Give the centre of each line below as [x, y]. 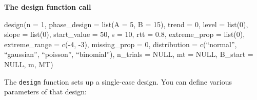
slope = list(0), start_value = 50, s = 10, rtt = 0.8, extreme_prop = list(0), [125, 34]
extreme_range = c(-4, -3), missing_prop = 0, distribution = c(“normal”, [121, 44]
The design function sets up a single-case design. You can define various [118, 81]
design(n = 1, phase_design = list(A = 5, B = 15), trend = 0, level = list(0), [126, 24]
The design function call [48, 7]
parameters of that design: [45, 92]
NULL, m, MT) [29, 64]
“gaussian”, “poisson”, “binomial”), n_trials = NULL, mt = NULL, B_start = [129, 54]
